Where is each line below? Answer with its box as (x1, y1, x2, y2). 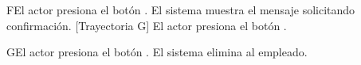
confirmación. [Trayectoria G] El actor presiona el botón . (6, 17, 287, 33)
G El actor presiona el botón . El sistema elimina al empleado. (6, 44, 308, 60)
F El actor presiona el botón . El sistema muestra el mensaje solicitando (6, 2, 355, 17)
